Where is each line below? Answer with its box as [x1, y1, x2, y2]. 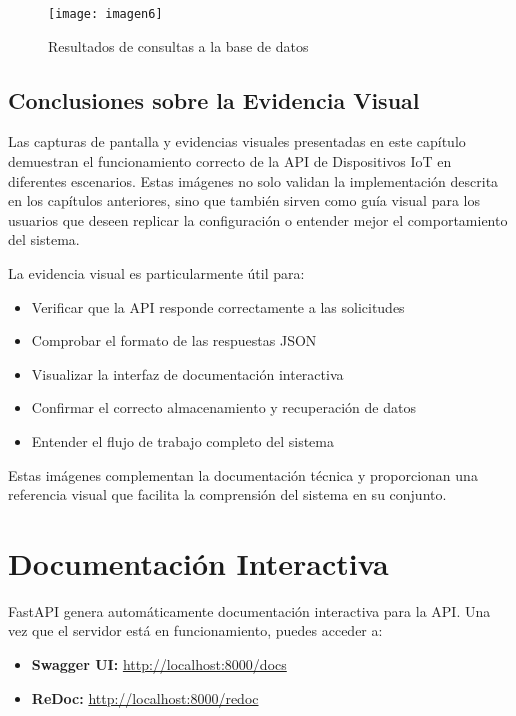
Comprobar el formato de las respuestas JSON [31, 330, 317, 351]
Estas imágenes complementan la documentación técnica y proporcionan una [8, 464, 478, 485]
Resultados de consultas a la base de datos [48, 35, 309, 56]
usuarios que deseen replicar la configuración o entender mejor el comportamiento [8, 209, 508, 230]
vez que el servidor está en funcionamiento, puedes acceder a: [8, 620, 383, 641]
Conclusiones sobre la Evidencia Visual [8, 84, 420, 115]
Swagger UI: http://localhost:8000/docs [31, 654, 287, 675]
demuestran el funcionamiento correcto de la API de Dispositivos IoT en [8, 151, 452, 172]
